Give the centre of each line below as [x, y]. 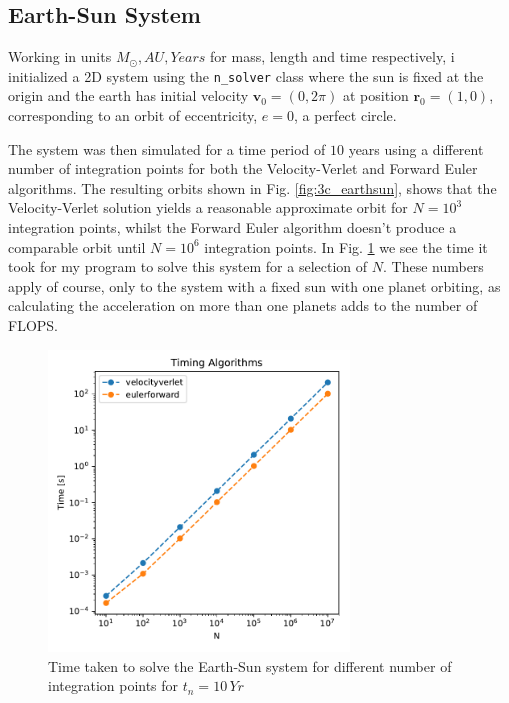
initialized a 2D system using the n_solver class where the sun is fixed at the [246, 75]
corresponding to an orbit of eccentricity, [133, 115]
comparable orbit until [77, 246]
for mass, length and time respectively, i [332, 56]
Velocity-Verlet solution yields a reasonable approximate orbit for [208, 207]
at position [375, 95]
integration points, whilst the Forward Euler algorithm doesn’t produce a [232, 227]
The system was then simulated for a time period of [167, 148]
